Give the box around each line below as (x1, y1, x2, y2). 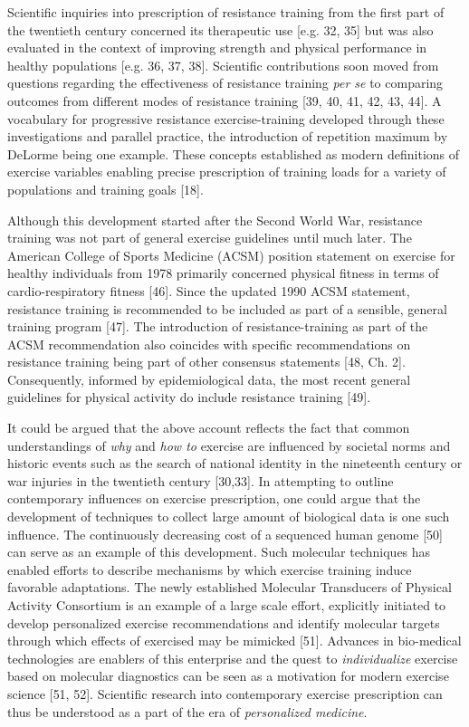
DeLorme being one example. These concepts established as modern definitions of (7, 144, 460, 163)
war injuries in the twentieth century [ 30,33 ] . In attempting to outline (7, 471, 394, 490)
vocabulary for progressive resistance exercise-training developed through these (7, 109, 445, 128)
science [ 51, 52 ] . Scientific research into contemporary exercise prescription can (7, 684, 443, 703)
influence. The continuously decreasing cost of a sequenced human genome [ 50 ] (7, 524, 444, 543)
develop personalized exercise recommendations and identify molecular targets (7, 613, 440, 632)
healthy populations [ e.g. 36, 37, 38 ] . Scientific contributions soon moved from (7, 55, 439, 74)
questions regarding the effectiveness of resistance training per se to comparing (7, 73, 444, 92)
